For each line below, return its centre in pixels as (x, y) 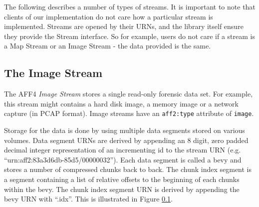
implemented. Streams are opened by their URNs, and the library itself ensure (124, 26)
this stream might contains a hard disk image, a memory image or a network (121, 103)
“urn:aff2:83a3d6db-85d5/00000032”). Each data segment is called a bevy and (123, 159)
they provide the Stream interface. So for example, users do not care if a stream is (129, 36)
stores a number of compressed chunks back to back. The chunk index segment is (128, 169)
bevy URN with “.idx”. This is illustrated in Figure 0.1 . (88, 199)
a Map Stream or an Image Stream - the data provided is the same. (108, 46)
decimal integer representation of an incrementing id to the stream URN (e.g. (123, 150)
